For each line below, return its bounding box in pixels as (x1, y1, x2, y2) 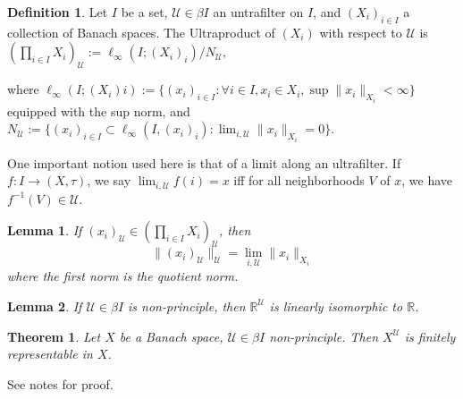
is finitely (404, 327, 456, 345)
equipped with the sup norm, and (7, 101, 190, 120)
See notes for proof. (7, 374, 114, 393)
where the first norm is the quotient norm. (7, 267, 239, 285)
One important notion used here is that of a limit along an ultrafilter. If (7, 153, 401, 172)
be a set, (121, 3, 168, 21)
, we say (87, 171, 131, 190)
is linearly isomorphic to (269, 296, 403, 315)
